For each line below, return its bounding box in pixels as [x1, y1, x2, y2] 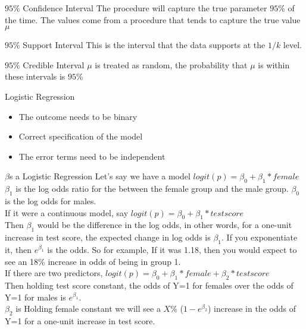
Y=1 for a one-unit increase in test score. [5, 314, 155, 327]
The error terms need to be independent [18, 150, 166, 162]
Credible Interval [23, 58, 85, 71]
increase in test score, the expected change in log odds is [5, 231, 211, 243]
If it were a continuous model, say [5, 206, 129, 219]
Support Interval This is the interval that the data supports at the [23, 39, 266, 51]
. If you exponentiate [221, 231, 298, 243]
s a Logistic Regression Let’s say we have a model [9, 170, 191, 182]
